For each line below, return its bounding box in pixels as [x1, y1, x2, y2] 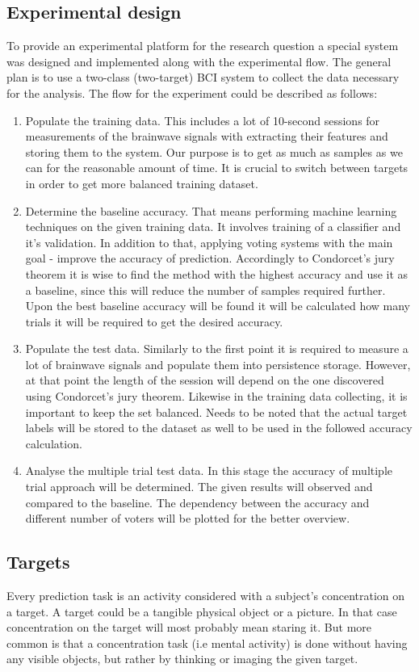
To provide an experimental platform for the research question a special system [6, 37, 399, 54]
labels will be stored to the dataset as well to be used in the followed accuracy [25, 419, 413, 436]
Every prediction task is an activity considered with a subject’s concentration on [6, 587, 405, 604]
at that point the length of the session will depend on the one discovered [25, 372, 384, 388]
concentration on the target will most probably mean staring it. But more [6, 619, 372, 636]
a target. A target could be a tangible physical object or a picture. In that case [6, 603, 397, 619]
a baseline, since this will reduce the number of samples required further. [25, 281, 386, 298]
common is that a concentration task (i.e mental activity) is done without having [6, 634, 408, 651]
